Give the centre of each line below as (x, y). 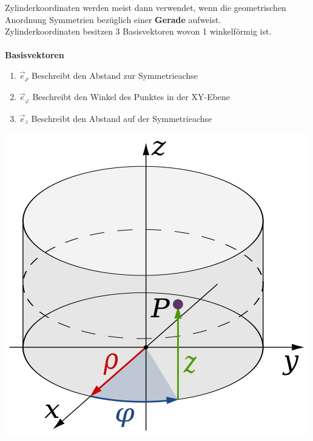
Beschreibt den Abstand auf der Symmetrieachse (122, 118)
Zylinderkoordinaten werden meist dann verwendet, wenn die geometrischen (146, 7)
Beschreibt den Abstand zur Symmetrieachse (115, 75)
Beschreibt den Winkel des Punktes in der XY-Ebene (131, 97)
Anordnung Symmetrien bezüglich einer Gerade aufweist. (113, 19)
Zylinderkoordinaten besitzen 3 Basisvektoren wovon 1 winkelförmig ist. (138, 31)
